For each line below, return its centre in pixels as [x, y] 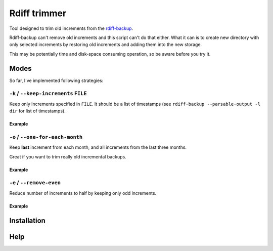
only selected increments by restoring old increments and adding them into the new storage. [106, 45]
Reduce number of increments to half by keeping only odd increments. [83, 193]
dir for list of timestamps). [37, 111]
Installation [27, 220]
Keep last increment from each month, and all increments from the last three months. [98, 147]
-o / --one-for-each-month [46, 137]
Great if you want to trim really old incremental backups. [68, 156]
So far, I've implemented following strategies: [56, 80]
